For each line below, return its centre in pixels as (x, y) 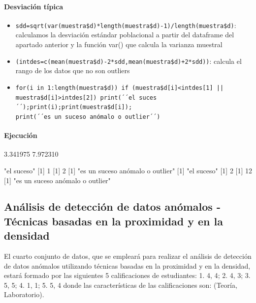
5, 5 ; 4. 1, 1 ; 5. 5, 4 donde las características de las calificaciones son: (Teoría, (121, 285)
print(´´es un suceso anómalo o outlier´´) (88, 117)
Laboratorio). (24, 294)
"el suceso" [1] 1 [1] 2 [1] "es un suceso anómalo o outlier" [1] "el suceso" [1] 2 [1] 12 (128, 170)
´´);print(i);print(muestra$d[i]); (74, 107)
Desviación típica (33, 6)
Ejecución (21, 135)
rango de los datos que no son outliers (73, 70)
